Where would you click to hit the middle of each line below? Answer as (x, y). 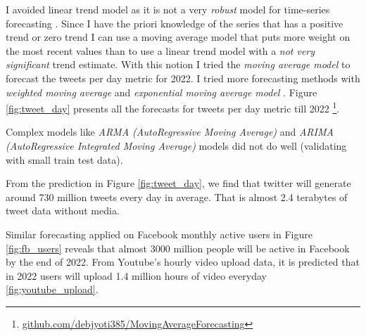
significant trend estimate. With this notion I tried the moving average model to (178, 64)
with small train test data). (64, 159)
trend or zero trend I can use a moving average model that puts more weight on (178, 37)
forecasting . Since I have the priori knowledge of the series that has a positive (175, 23)
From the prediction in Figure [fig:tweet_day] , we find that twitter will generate (178, 183)
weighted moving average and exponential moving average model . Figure (162, 92)
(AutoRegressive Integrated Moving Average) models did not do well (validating (176, 146)
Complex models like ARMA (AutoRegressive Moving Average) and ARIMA (170, 132)
